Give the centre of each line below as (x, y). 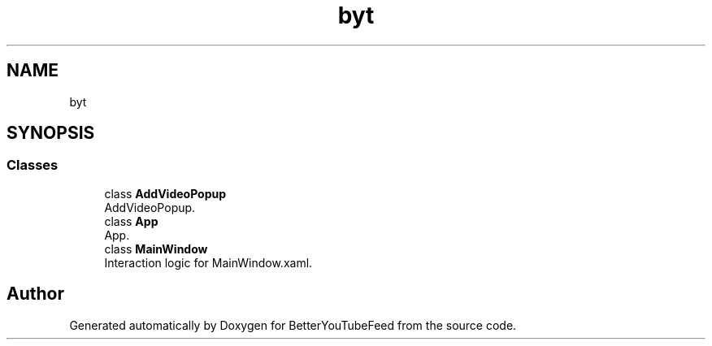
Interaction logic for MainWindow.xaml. (208, 262)
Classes (33, 165)
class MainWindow (156, 249)
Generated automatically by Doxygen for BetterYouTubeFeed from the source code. (293, 325)
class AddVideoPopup (165, 193)
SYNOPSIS (51, 133)
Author (35, 294)
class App (131, 221)
